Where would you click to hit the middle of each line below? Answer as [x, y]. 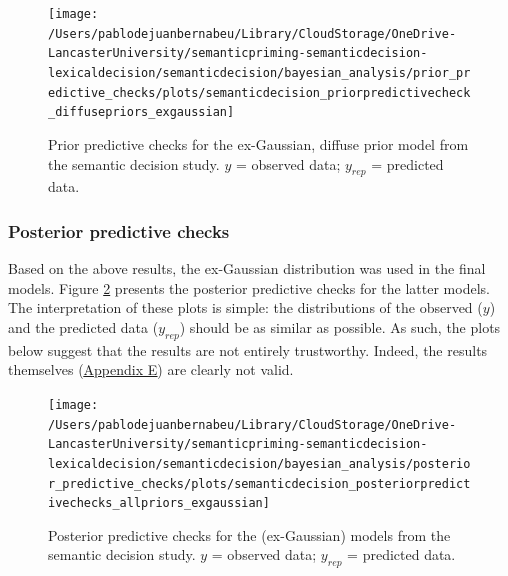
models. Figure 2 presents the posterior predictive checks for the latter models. [249, 287]
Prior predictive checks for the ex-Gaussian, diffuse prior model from [258, 143]
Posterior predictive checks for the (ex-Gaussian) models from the [249, 534]
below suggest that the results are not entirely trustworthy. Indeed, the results [248, 349]
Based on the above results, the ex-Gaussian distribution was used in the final [247, 268]
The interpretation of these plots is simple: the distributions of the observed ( [245, 307]
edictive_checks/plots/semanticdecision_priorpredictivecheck [259, 92]
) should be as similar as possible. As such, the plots [340, 326]
